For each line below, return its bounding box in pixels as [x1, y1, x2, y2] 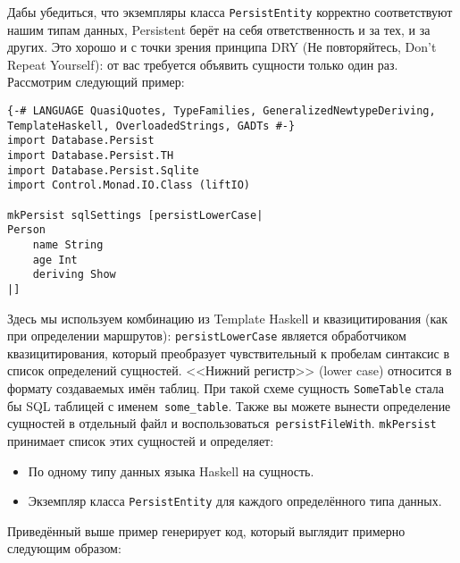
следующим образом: [7, 539, 121, 558]
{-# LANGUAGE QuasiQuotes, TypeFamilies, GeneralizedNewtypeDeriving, [7, 105, 436, 118]
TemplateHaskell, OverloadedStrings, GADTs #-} [7, 119, 296, 132]
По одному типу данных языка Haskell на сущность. [28, 461, 314, 480]
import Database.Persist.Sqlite [7, 164, 199, 177]
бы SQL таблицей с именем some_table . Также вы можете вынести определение [7, 396, 451, 415]
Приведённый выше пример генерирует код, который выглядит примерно [7, 521, 406, 540]
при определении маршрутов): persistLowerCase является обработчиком [7, 326, 406, 345]
